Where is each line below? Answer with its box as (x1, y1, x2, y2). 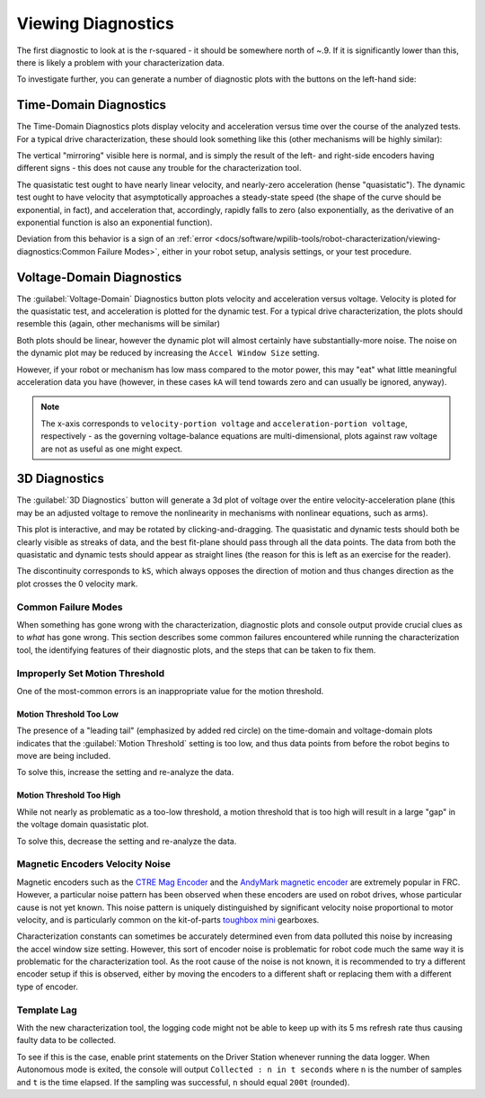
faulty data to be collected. (16, 1035, 117, 1046)
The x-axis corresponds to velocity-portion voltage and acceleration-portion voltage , (40, 418, 408, 429)
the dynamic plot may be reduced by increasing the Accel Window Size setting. (16, 347, 320, 359)
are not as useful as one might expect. (40, 443, 183, 454)
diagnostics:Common (16, 245, 96, 256)
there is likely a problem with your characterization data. (16, 57, 225, 67)
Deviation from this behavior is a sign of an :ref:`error (16, 234, 213, 245)
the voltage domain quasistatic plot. (16, 819, 149, 830)
